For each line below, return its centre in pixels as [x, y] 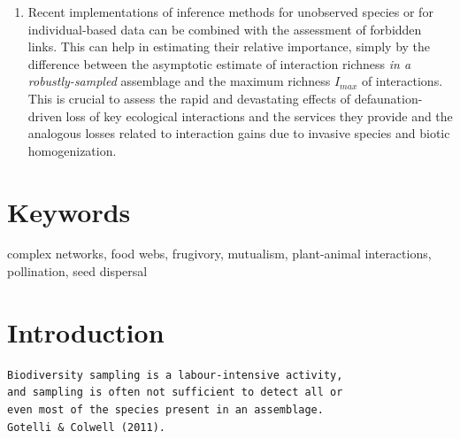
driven [45, 116]
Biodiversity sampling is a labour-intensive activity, [175, 375]
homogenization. [72, 150]
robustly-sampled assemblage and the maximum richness [179, 81]
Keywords [69, 211]
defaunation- [388, 98]
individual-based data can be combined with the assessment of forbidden [225, 29]
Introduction [86, 331]
